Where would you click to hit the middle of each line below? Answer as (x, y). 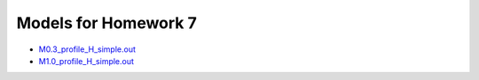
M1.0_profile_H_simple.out (86, 61)
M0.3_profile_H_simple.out (87, 49)
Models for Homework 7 (106, 23)
